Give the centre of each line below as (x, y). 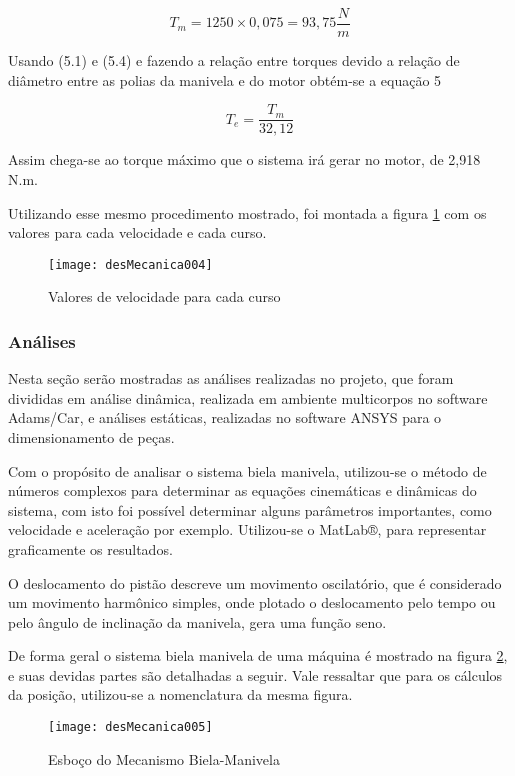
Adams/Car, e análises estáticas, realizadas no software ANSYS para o (225, 417)
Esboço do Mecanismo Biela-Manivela (164, 758)
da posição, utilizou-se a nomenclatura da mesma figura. (180, 694)
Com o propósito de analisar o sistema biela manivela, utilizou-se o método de (247, 470)
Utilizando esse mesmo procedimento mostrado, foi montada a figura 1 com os (247, 212)
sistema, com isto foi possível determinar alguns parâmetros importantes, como (250, 509)
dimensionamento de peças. (91, 436)
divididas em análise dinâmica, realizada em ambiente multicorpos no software (248, 397)
